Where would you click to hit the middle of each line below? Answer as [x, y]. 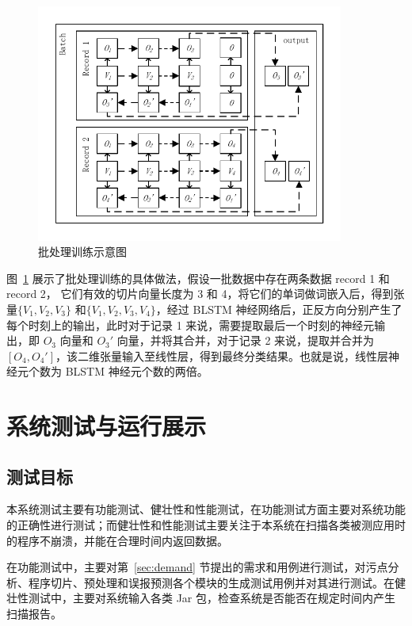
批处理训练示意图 [82, 252]
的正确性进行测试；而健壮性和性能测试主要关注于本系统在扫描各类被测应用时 [206, 525]
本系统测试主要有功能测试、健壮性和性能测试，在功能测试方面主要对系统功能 [206, 509]
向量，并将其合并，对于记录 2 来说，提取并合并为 [246, 340]
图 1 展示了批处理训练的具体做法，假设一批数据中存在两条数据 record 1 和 [198, 278]
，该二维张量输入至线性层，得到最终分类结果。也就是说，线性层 [222, 355]
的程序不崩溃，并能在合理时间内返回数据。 [117, 540]
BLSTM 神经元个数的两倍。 [137, 371]
